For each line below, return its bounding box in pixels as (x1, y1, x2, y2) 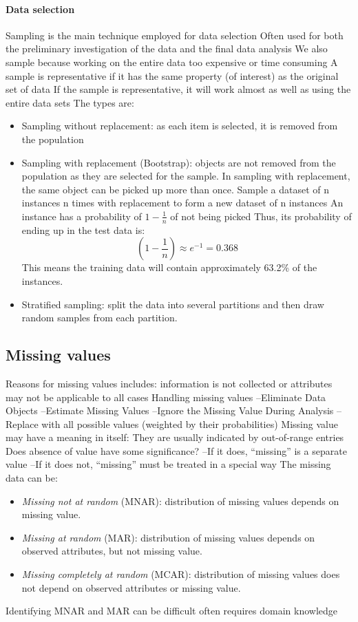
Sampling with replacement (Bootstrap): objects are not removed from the (21, 155, 336, 169)
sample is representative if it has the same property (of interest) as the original (6, 68, 339, 83)
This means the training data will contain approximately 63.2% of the (21, 260, 317, 275)
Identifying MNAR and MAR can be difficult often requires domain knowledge (6, 603, 338, 618)
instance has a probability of (21, 208, 142, 223)
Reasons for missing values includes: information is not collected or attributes (6, 376, 333, 390)
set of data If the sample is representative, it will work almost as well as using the (6, 82, 351, 96)
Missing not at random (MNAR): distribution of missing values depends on (21, 493, 339, 508)
